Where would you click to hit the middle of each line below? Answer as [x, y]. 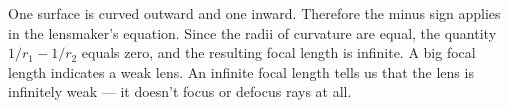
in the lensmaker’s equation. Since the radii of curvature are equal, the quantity [252, 32]
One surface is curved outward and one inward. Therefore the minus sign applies [254, 13]
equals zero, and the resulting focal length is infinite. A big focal [278, 52]
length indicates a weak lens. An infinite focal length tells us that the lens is [241, 71]
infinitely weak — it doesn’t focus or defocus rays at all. [180, 91]
